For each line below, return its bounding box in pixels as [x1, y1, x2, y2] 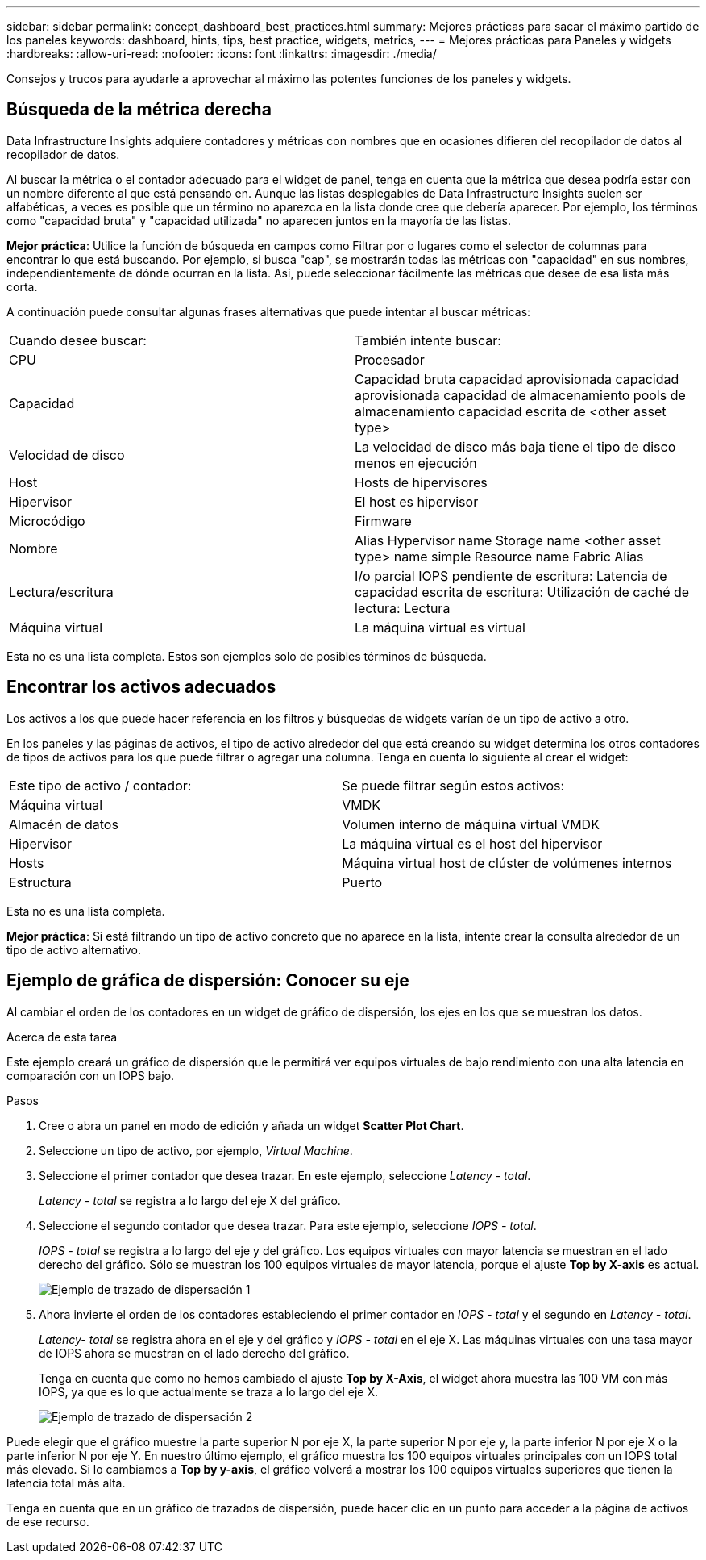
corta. [6, 279, 38, 294]
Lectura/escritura [9, 583, 114, 600]
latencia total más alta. [6, 1475, 126, 1490]
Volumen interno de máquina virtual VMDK [342, 815, 600, 832]
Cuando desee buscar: [9, 332, 147, 348]
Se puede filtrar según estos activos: [342, 777, 565, 794]
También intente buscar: [355, 332, 501, 348]
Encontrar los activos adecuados [6, 677, 276, 698]
